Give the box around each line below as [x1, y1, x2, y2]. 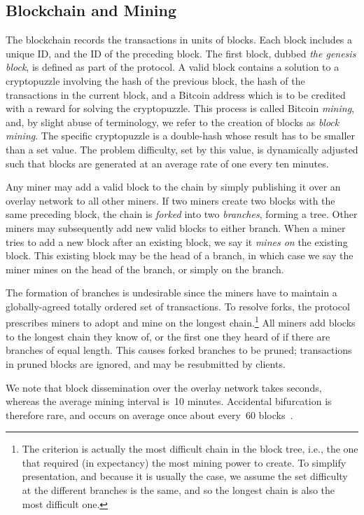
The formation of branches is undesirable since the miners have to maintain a [6, 285, 337, 300]
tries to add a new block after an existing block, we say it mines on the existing [6, 234, 348, 249]
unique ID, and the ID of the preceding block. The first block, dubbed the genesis [6, 46, 356, 60]
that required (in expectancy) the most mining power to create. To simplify [22, 455, 346, 469]
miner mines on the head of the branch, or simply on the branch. [6, 261, 284, 276]
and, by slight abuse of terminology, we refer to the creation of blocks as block [6, 114, 339, 129]
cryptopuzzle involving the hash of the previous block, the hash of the [6, 73, 305, 88]
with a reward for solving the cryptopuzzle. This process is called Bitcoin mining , [6, 101, 355, 116]
